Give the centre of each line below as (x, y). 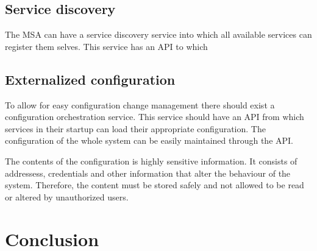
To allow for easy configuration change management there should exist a (140, 104)
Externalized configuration (90, 79)
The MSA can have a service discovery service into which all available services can (158, 34)
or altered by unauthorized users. (67, 196)
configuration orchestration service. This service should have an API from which (155, 117)
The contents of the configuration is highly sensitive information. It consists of (151, 161)
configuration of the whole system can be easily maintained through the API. (149, 140)
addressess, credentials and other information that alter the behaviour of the (148, 173)
